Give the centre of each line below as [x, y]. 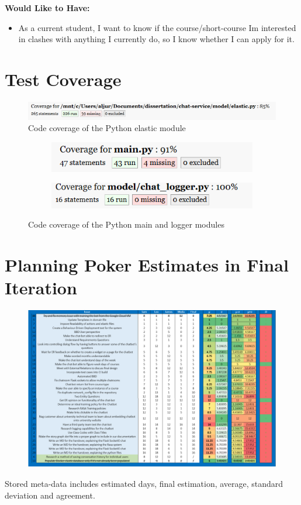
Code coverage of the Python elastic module [107, 128]
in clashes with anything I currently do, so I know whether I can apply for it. [156, 39]
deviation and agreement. [50, 495]
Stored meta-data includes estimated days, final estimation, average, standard [144, 484]
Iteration [41, 288]
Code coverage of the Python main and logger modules [126, 224]
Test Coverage [63, 79]
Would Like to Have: [47, 8]
